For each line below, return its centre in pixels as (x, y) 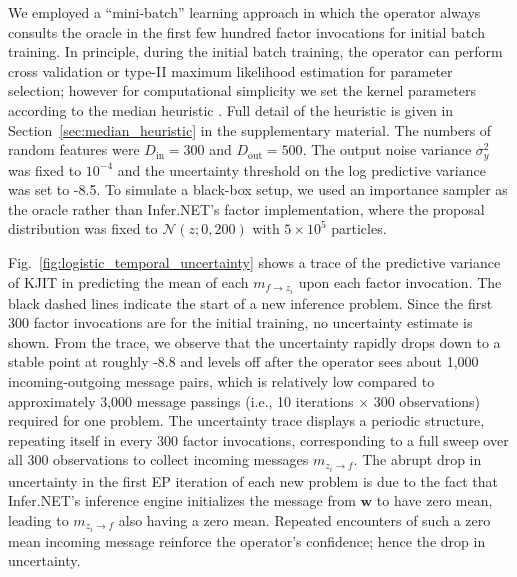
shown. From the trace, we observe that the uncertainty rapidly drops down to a (254, 341)
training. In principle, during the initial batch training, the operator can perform (255, 51)
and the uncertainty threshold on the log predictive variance (301, 169)
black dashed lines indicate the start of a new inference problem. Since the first (250, 302)
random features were (74, 149)
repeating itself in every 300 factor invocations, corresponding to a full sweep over (258, 439)
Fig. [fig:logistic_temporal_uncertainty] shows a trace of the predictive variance (254, 261)
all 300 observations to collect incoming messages (158, 459)
